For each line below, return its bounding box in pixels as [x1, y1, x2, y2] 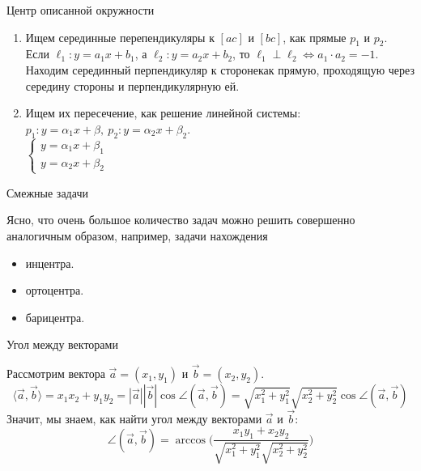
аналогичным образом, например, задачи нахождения [6, 227, 268, 244]
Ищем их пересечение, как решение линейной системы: [25, 104, 301, 121]
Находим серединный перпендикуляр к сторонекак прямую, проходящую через [25, 61, 415, 78]
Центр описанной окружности [6, 2, 155, 18]
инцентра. [25, 254, 74, 271]
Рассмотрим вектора [6, 365, 105, 382]
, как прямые [283, 28, 347, 45]
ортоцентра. [25, 282, 84, 299]
